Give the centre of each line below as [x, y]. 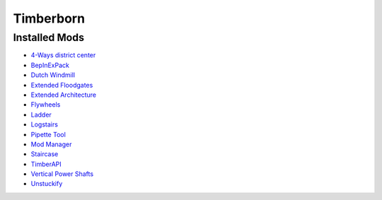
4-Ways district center [63, 55]
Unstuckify [47, 184]
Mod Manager [51, 144]
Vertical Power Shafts [62, 174]
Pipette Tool [48, 134]
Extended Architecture [64, 95]
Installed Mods [49, 37]
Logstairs [44, 124]
